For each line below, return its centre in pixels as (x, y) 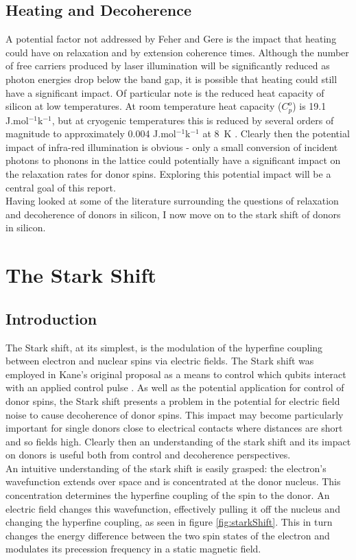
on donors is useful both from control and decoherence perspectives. (148, 455)
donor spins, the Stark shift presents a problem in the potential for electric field (173, 400)
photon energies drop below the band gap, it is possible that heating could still (171, 79)
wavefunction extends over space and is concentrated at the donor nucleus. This (173, 481)
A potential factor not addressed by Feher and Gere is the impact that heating (171, 39)
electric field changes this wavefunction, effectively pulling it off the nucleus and (173, 508)
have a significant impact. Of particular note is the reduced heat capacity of (165, 92)
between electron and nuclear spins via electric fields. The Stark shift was (160, 361)
